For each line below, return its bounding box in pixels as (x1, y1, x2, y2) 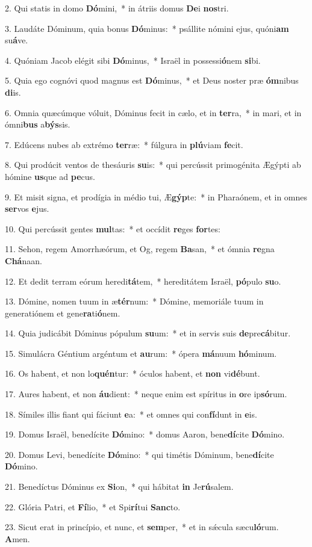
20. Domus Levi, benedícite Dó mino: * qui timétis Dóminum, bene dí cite (5, 448, 274, 460)
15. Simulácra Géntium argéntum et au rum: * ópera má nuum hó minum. (5, 347, 277, 359)
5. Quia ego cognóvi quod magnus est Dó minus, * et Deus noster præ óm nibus (5, 74, 299, 87)
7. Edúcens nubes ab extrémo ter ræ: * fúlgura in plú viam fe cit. (5, 138, 243, 150)
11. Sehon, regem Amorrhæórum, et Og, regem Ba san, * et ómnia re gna (5, 243, 275, 255)
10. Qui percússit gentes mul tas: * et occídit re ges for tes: (5, 222, 220, 235)
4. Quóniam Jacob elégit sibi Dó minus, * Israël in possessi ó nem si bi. (5, 54, 261, 66)
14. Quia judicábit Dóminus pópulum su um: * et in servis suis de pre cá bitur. (5, 327, 291, 339)
